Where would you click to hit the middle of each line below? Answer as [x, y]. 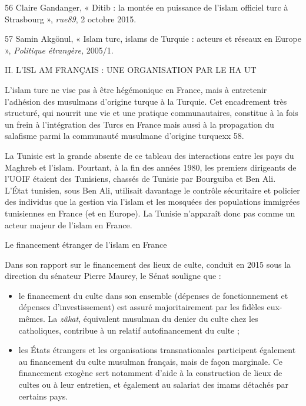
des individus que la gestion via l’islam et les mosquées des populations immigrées [152, 202]
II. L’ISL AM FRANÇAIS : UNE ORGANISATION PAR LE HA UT [131, 70]
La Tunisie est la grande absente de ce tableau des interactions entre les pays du [149, 155]
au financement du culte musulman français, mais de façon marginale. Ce [151, 361]
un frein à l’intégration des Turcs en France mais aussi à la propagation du [139, 124]
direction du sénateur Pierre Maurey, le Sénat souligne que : [113, 276]
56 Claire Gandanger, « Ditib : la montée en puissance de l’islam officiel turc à [147, 7]
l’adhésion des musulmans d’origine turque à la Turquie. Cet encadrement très [146, 101]
